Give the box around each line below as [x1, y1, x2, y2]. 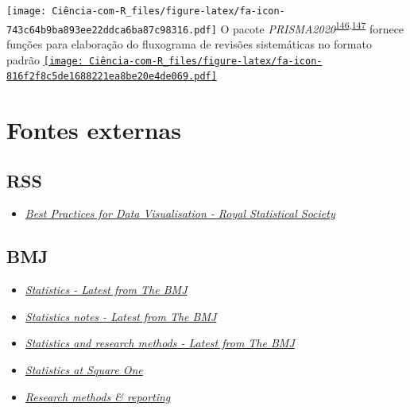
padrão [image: [6, 51, 83, 68]
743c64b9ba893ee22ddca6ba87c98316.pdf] [6, 24, 217, 36]
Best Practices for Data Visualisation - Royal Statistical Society [25, 205, 335, 222]
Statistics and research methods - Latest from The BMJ [25, 335, 295, 351]
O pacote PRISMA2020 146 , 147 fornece [220, 17, 404, 37]
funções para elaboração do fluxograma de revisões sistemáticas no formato [6, 35, 372, 52]
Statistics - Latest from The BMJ [25, 281, 188, 298]
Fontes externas [6, 114, 181, 146]
